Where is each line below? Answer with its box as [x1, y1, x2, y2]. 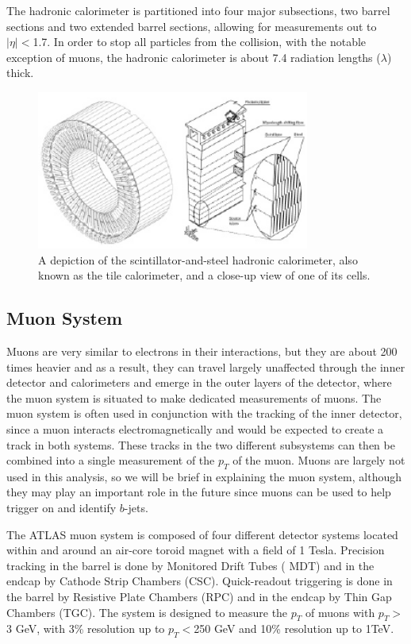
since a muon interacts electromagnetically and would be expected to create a [6, 420, 384, 437]
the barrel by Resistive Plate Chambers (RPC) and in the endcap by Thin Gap [6, 588, 392, 605]
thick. [6, 64, 34, 81]
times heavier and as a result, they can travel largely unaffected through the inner [6, 358, 405, 375]
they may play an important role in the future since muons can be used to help [6, 484, 391, 500]
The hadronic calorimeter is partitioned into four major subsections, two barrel [6, 2, 390, 18]
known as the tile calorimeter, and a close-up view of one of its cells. [38, 267, 371, 283]
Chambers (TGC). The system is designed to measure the [6, 604, 288, 620]
